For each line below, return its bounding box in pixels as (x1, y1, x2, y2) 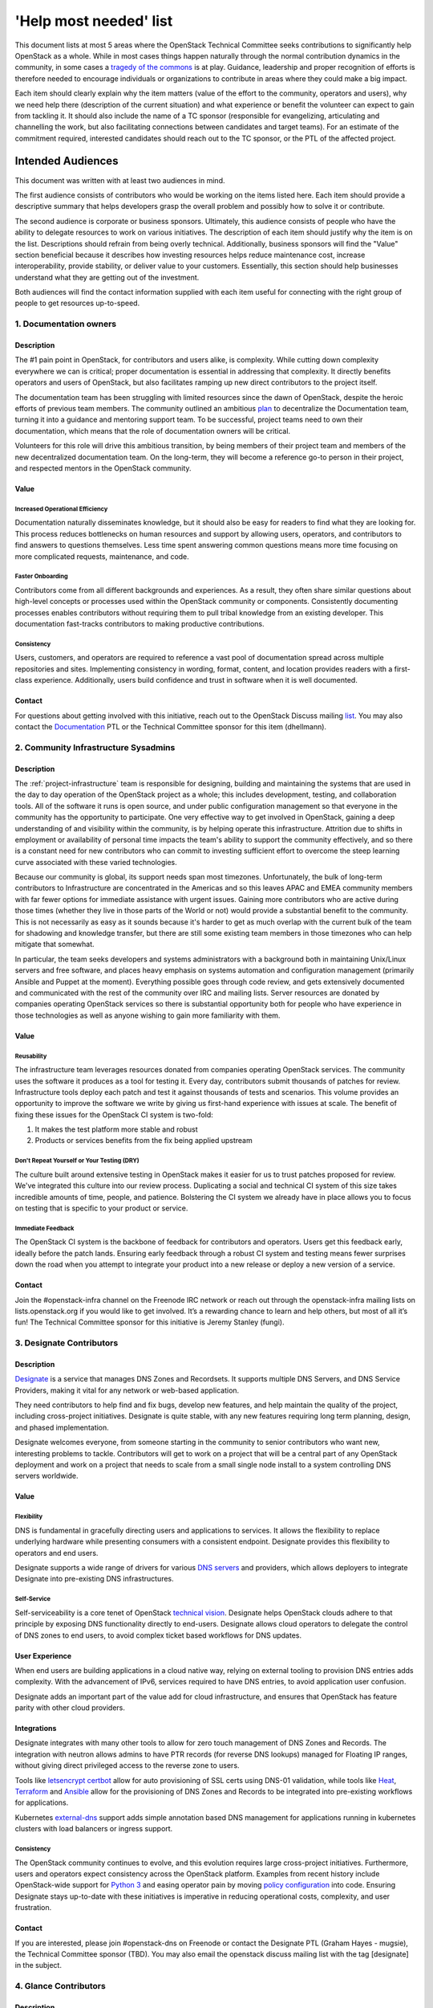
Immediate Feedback (14, 1224, 75, 1232)
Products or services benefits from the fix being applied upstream (34, 1136, 253, 1145)
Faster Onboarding (14, 573, 68, 581)
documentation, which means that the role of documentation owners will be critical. (14, 426, 291, 435)
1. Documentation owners (14, 318, 116, 329)
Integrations (14, 1724, 57, 1733)
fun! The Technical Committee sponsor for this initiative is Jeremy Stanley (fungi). (14, 1317, 285, 1327)
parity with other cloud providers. (14, 1703, 126, 1712)
